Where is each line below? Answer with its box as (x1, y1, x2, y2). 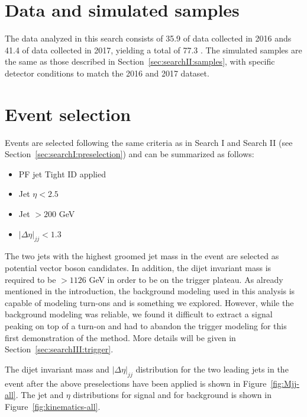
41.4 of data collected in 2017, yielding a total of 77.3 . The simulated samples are (5, 43, 302, 56)
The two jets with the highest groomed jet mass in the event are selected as (5, 250, 279, 262)
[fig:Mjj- (270, 377, 300, 389)
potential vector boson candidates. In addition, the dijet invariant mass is (5, 261, 272, 273)
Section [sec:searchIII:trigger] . (5, 343, 114, 355)
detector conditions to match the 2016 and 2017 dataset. (5, 66, 209, 79)
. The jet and (15, 389, 64, 401)
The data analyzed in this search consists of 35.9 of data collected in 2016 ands (5, 32, 292, 44)
